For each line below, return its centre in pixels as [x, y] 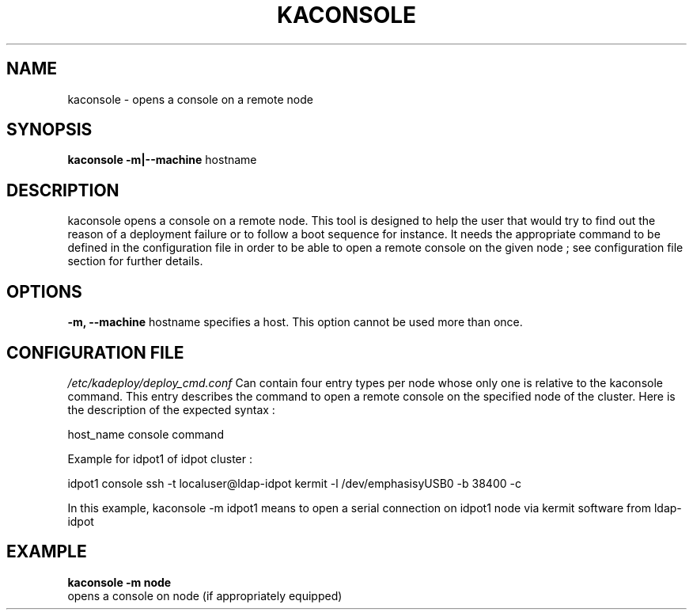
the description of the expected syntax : [171, 409]
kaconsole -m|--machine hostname [162, 160]
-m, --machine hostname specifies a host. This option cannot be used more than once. [295, 322]
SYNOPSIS [49, 130]
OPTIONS [44, 291]
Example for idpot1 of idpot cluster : [160, 458]
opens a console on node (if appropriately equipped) [205, 595]
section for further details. [135, 261]
